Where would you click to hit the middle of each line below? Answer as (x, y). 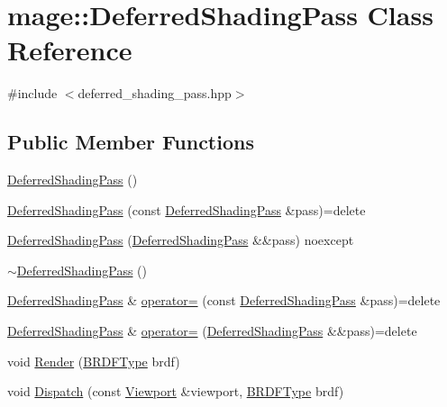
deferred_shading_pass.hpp (155, 93)
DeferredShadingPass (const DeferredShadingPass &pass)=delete (187, 209)
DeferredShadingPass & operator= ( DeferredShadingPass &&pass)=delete (212, 331)
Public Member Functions (131, 142)
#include (32, 93)
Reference (70, 50)
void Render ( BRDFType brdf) (94, 361)
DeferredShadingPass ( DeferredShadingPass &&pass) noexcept (181, 240)
